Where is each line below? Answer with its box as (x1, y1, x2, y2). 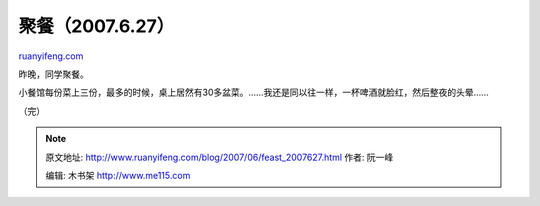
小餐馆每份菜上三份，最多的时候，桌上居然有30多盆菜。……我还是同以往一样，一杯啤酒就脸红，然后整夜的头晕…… (18, 86, 489, 99)
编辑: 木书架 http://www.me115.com (45, 169, 191, 181)
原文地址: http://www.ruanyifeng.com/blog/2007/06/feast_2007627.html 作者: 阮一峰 (45, 151, 394, 163)
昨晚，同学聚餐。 (18, 68, 89, 80)
